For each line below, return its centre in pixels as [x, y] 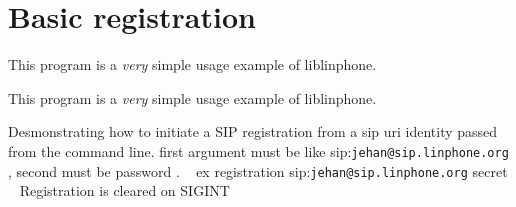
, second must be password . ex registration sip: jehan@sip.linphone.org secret [258, 170]
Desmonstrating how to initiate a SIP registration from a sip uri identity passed [253, 131]
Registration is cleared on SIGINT [124, 190]
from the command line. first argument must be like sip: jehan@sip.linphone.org [258, 150]
